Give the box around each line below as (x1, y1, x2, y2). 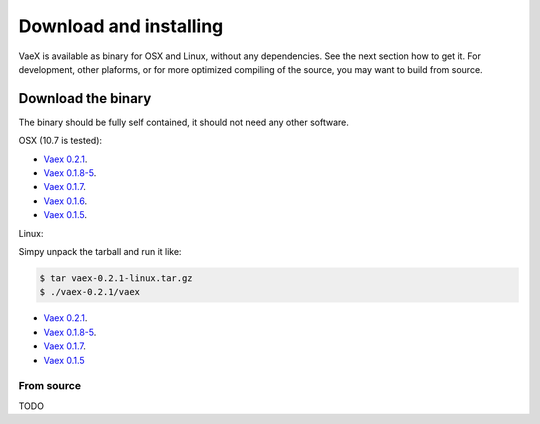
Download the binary (18, 90, 152, 107)
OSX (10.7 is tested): (18, 135, 103, 147)
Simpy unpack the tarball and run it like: (18, 245, 182, 257)
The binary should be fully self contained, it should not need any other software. (18, 116, 350, 128)
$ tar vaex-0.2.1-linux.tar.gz (39, 272, 194, 284)
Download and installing (18, 15, 224, 37)
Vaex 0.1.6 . (43, 195, 88, 207)
